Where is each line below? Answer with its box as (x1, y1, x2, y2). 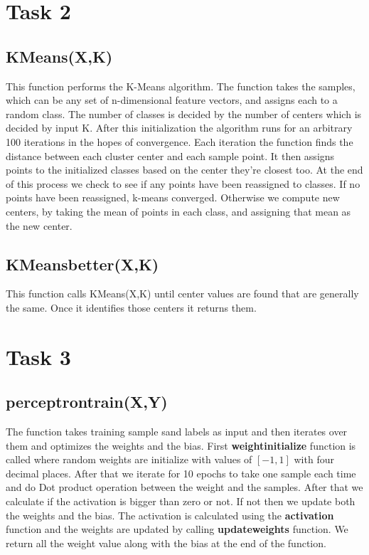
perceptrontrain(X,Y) (6, 391, 168, 413)
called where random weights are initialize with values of (6, 452, 252, 467)
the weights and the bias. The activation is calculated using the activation (6, 507, 334, 522)
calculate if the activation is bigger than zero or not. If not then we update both (6, 494, 355, 509)
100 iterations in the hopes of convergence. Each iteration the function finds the (6, 134, 353, 149)
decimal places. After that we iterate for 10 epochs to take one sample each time (6, 465, 356, 480)
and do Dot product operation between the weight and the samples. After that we (6, 480, 363, 495)
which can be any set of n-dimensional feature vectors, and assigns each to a (6, 92, 338, 107)
